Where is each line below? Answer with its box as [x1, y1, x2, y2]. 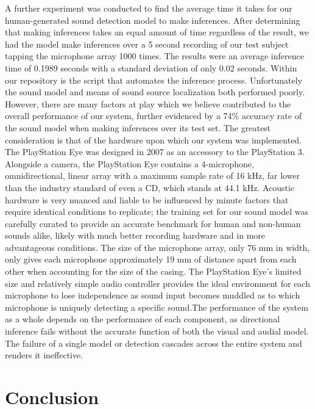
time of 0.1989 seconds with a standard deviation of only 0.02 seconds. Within [5, 61, 297, 74]
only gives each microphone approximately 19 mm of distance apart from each [5, 253, 297, 266]
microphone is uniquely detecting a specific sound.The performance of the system [5, 300, 308, 313]
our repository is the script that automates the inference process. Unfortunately [5, 73, 303, 86]
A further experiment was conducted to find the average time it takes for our [5, 2, 292, 14]
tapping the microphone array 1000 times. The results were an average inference [5, 49, 304, 62]
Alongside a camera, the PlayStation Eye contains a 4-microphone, [5, 157, 254, 170]
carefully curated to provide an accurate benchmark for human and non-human [5, 217, 301, 230]
